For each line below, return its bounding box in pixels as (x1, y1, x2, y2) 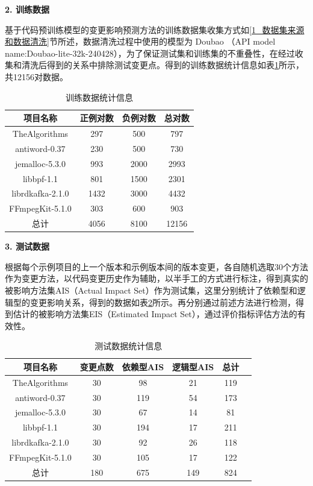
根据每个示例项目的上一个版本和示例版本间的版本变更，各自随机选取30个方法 (5, 260, 308, 273)
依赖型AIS (122, 360, 164, 373)
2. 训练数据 (5, 3, 49, 15)
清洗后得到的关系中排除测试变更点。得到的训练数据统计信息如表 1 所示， (21, 58, 304, 71)
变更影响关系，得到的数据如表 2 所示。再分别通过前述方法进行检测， (29, 295, 296, 308)
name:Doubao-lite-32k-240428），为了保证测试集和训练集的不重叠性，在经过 (5, 46, 295, 59)
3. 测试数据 (5, 240, 49, 253)
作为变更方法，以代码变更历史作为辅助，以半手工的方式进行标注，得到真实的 (5, 272, 308, 285)
